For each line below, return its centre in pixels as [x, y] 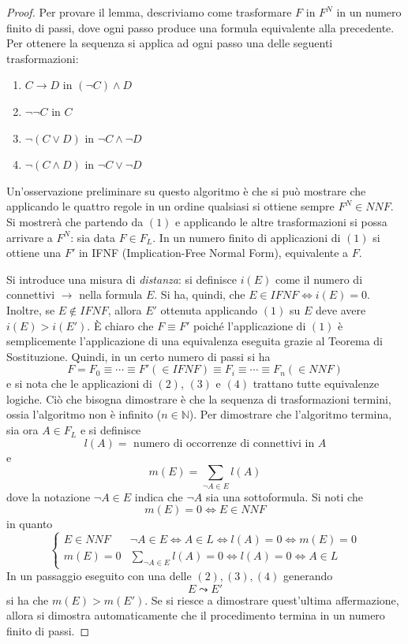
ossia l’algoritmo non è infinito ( [84, 414]
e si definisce [110, 430]
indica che [159, 496]
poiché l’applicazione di [249, 325]
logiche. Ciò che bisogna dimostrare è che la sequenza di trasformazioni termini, [199, 398]
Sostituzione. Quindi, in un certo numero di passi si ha [138, 356]
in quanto [30, 524]
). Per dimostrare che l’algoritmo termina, [290, 414]
